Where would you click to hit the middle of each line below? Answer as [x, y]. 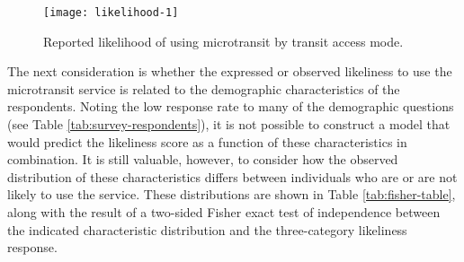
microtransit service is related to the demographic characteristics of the [204, 88]
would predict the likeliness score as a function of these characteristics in [207, 141]
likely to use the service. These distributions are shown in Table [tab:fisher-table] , [232, 194]
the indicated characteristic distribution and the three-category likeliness [207, 229]
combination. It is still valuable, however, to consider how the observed [203, 159]
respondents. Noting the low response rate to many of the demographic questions [231, 106]
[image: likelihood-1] [111, 13]
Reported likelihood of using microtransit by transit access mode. [223, 41]
